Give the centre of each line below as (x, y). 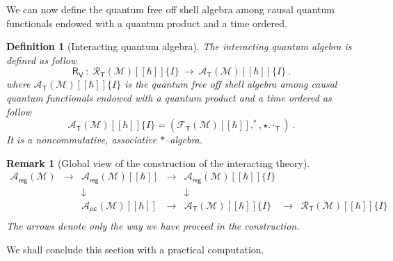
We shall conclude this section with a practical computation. (135, 249)
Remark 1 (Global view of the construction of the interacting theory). (158, 163)
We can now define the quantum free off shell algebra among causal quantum (170, 9)
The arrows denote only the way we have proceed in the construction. (153, 226)
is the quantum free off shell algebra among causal (231, 84)
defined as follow (42, 60)
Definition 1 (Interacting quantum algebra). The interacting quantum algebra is (179, 46)
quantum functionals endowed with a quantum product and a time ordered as (169, 97)
